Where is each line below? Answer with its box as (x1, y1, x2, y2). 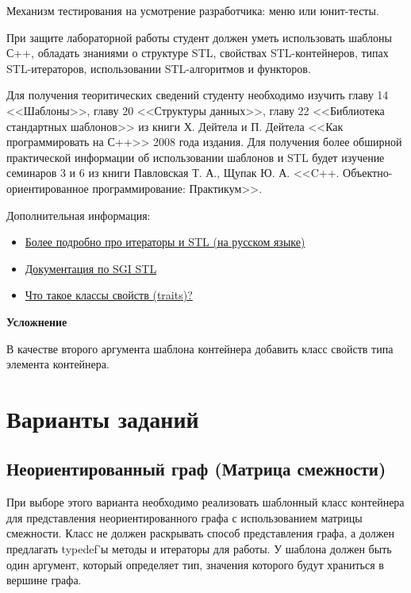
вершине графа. (6, 572, 82, 588)
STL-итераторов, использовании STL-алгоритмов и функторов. (6, 60, 311, 76)
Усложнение (6, 313, 67, 329)
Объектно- (343, 164, 393, 181)
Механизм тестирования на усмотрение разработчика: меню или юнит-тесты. (6, 2, 379, 18)
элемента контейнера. (6, 356, 109, 372)
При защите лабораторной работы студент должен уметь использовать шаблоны (6, 29, 393, 45)
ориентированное (6, 179, 89, 196)
